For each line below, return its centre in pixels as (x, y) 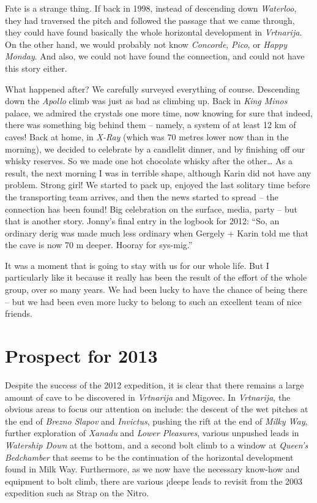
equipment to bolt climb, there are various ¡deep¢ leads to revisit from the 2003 (154, 481)
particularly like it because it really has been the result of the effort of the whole (156, 277)
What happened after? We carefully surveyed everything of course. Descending (152, 89)
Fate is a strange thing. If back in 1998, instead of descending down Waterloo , (151, 8)
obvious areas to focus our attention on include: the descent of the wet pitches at (157, 409)
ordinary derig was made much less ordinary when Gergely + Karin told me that (157, 233)
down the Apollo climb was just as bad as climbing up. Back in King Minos (146, 101)
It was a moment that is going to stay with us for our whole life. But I (137, 265)
